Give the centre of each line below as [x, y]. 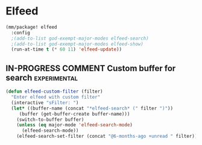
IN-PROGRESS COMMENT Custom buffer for [91, 68]
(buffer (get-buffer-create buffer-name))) [74, 114]
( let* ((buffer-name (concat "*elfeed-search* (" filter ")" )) [92, 108]
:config [21, 32]
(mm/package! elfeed [32, 27]
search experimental [42, 77]
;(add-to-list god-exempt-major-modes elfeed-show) [77, 44]
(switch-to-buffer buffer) [50, 119]
